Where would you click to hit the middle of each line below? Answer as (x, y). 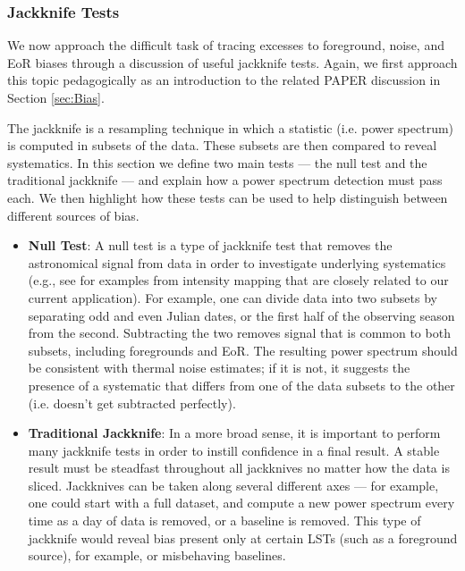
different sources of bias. (73, 215)
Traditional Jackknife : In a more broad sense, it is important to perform (234, 433)
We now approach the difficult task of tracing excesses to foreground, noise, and (226, 45)
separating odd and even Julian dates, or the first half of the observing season (241, 315)
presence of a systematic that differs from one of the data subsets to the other (241, 385)
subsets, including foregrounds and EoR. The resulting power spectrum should (243, 350)
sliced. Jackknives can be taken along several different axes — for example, (233, 485)
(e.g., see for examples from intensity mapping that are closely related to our (238, 280)
